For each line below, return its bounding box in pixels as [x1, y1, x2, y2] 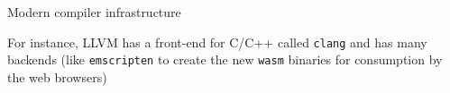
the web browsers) [7, 67, 107, 86]
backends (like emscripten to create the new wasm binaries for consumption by [7, 50, 443, 69]
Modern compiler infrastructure [7, 3, 181, 21]
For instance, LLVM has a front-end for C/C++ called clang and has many [7, 32, 427, 51]
